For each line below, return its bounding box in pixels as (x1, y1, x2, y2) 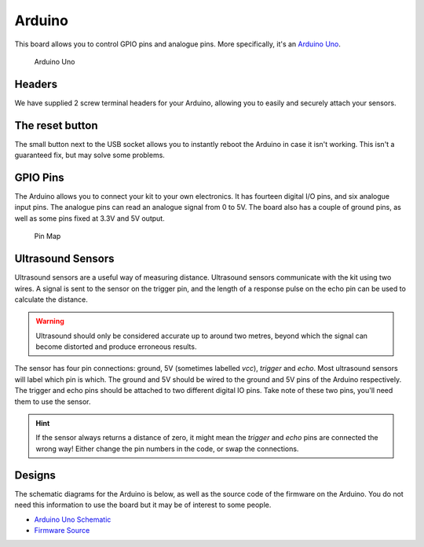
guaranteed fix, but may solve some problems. (14, 150, 165, 160)
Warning (35, 317, 64, 326)
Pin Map (34, 232, 61, 241)
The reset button (14, 119, 98, 132)
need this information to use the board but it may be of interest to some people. (14, 500, 272, 510)
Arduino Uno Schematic (34, 515, 111, 524)
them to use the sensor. (14, 397, 91, 406)
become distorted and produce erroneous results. (35, 342, 197, 351)
